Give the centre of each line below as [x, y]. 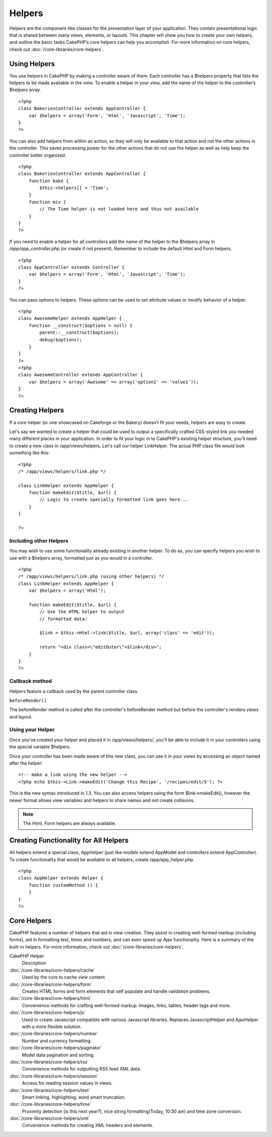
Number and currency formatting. [57, 1041]
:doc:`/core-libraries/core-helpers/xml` [50, 1118]
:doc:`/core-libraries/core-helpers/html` [50, 998]
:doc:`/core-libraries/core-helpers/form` [51, 984]
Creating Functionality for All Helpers [69, 840]
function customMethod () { [63, 885]
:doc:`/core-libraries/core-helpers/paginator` [56, 1048]
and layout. [21, 716]
